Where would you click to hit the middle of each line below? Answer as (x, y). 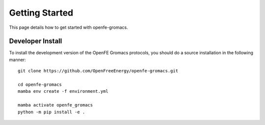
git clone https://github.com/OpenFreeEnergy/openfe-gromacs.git (98, 71)
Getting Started (41, 13)
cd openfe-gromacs (40, 85)
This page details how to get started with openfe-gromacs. (68, 27)
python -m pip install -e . (52, 112)
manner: (18, 60)
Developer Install (36, 41)
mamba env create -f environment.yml (63, 91)
